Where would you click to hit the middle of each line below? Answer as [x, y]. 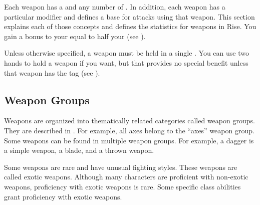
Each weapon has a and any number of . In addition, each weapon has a [115, 7]
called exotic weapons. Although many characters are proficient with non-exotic [126, 177]
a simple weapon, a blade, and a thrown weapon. [79, 150]
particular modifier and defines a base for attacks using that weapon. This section [129, 16]
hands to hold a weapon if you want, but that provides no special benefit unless [126, 62]
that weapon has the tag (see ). [52, 72]
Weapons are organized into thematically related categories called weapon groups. [129, 121]
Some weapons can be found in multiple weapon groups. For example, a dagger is [129, 140]
